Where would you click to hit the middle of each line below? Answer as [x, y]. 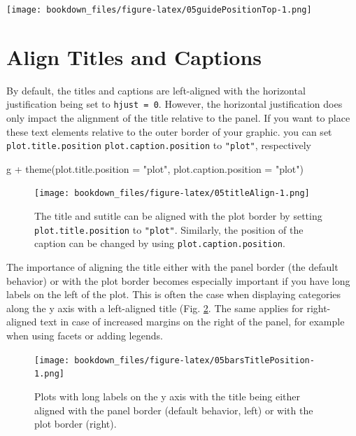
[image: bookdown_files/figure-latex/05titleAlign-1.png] [172, 194]
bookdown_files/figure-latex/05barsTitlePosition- [194, 360]
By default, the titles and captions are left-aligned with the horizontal [156, 90]
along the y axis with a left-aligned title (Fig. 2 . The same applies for [155, 308]
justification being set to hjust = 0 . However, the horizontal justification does [175, 104]
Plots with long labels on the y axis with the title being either [168, 396]
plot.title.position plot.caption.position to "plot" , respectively [159, 145]
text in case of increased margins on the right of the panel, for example [192, 322]
